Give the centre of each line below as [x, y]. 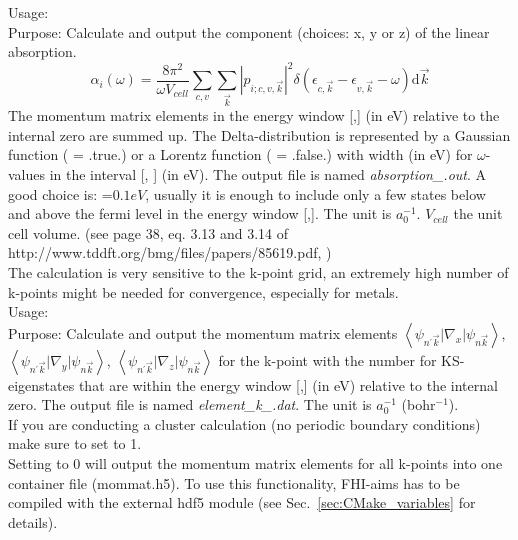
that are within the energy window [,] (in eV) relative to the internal [288, 384]
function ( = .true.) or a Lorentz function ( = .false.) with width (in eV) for [240, 154]
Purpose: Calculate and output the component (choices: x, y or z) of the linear [249, 31]
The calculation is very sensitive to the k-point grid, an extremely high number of [258, 271]
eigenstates [41, 384]
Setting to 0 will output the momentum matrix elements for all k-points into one [255, 463]
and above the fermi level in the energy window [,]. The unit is [200, 213]
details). [33, 521]
